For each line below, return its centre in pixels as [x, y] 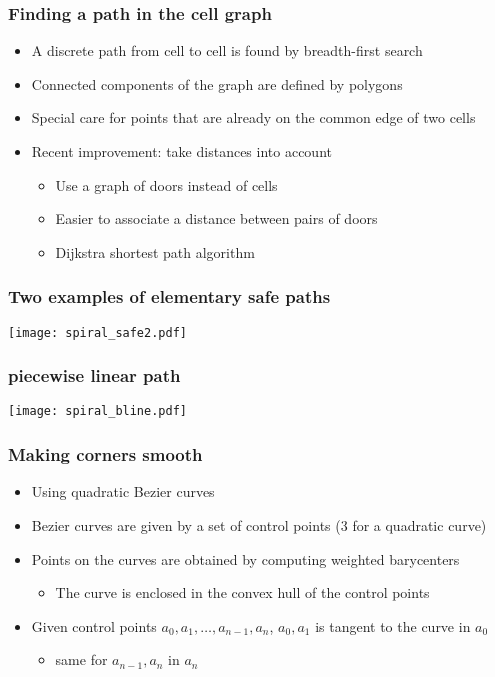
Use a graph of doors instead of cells [166, 184]
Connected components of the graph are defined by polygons [217, 83]
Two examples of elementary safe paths [169, 296]
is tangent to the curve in [393, 625]
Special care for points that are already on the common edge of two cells [253, 117]
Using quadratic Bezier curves [123, 491]
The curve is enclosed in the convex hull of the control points [242, 592]
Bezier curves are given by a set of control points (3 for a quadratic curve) [259, 524]
